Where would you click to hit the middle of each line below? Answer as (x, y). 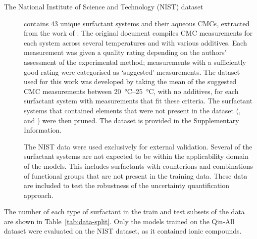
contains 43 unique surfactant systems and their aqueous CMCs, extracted (137, 23)
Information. (43, 130)
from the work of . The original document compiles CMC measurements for (138, 33)
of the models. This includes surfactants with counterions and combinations (138, 166)
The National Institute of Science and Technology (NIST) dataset (104, 6)
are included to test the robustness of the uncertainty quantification (127, 185)
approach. (39, 195)
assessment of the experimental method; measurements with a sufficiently (135, 62)
